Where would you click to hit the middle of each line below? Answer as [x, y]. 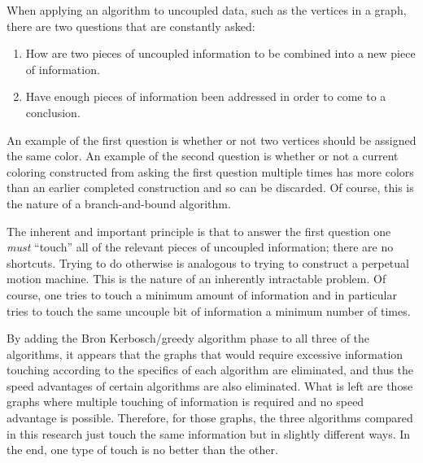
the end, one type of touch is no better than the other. [142, 450]
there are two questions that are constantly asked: [131, 26]
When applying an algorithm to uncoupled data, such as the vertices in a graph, [207, 10]
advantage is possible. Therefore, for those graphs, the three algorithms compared [210, 418]
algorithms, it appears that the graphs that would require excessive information [205, 354]
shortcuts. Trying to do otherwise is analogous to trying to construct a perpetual [208, 262]
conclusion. [53, 112]
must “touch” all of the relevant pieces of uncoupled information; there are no [200, 247]
